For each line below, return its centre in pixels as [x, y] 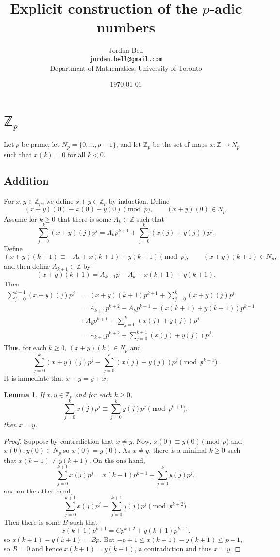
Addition [26, 180]
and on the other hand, [38, 491]
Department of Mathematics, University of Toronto [126, 68]
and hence [47, 549]
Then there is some [32, 522]
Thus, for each [25, 347]
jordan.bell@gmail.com [126, 59]
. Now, [142, 440]
